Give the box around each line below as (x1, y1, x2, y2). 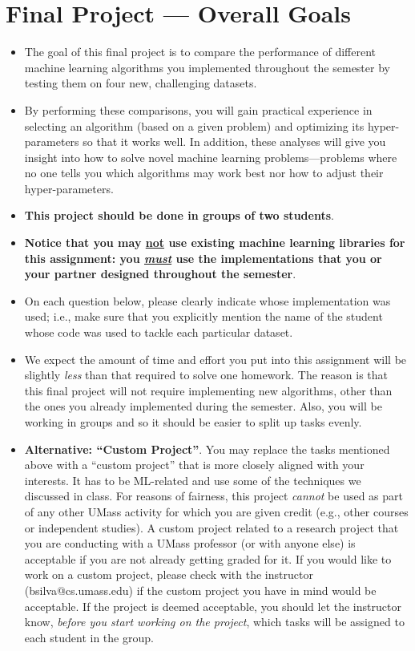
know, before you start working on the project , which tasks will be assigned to (24, 613, 405, 630)
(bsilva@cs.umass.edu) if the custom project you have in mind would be (24, 581, 377, 598)
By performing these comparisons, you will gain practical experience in (24, 101, 373, 118)
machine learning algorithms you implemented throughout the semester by (24, 59, 390, 75)
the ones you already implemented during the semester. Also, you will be (24, 398, 382, 414)
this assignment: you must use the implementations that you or (24, 249, 382, 266)
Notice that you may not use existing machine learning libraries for (24, 234, 405, 251)
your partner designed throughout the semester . (24, 265, 296, 282)
